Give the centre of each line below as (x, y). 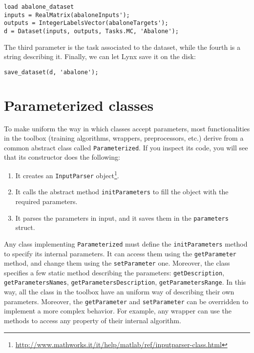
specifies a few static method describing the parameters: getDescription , (114, 272)
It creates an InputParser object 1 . (67, 175)
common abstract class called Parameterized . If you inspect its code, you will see (126, 147)
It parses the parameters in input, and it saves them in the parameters (122, 218)
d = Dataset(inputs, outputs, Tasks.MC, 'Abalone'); (91, 31)
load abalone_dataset (39, 7)
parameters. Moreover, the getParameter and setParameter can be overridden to (126, 301)
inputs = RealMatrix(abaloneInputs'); (67, 15)
